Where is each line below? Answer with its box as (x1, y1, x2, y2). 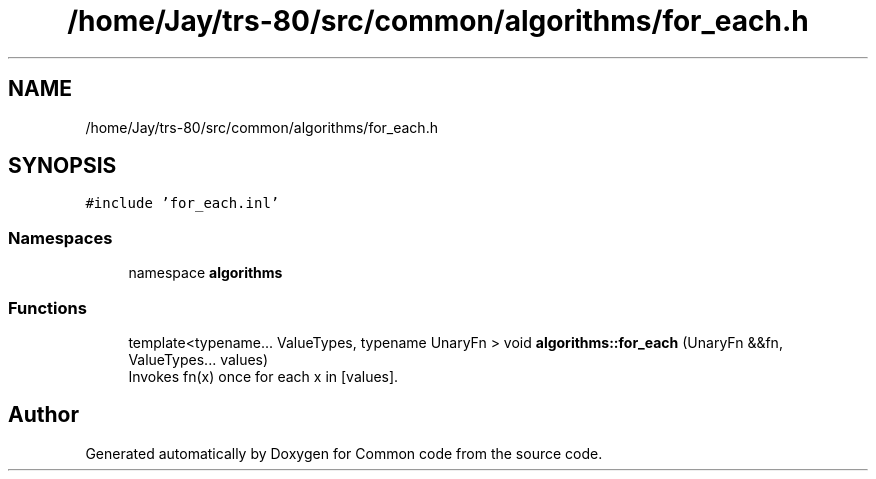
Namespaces (8, 227, 113, 248)
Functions (8, 297, 87, 318)
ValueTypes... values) (128, 350, 269, 368)
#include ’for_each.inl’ (85, 195, 280, 212)
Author (8, 402, 79, 428)
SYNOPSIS (8, 153, 117, 179)
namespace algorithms (128, 264, 283, 282)
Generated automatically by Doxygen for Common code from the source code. (85, 444, 603, 462)
